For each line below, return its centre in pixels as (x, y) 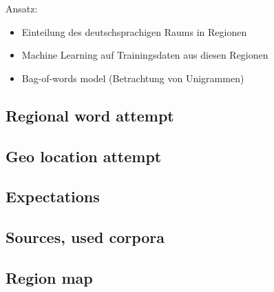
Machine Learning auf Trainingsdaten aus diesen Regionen (145, 55)
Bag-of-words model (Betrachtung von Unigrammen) (133, 78)
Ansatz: (22, 8)
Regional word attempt (90, 115)
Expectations (53, 196)
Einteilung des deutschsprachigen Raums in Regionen (134, 31)
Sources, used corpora (85, 237)
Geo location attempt (84, 156)
